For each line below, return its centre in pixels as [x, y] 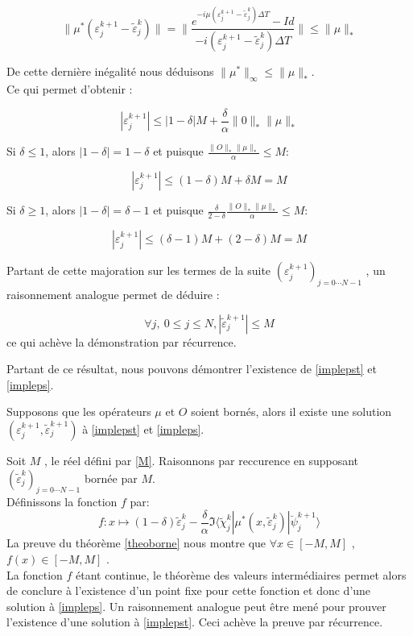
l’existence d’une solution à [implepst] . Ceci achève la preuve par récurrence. [195, 622]
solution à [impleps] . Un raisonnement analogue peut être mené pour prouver [196, 606]
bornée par [111, 478]
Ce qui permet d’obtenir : [70, 89]
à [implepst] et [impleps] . [143, 428]
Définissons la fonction [62, 502]
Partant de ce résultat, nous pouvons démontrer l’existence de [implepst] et [192, 369]
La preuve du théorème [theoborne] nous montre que [136, 543]
